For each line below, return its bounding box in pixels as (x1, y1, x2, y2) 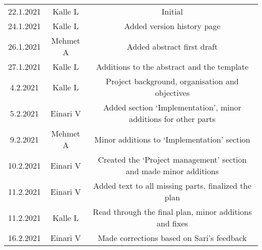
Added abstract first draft (126, 40, 218, 52)
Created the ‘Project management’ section (98, 154, 247, 165)
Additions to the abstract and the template (96, 61, 249, 72)
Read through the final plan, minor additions (93, 206, 252, 217)
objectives (155, 87, 190, 98)
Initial (161, 6, 183, 17)
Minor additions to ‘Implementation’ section (94, 133, 250, 145)
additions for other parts (129, 113, 216, 124)
